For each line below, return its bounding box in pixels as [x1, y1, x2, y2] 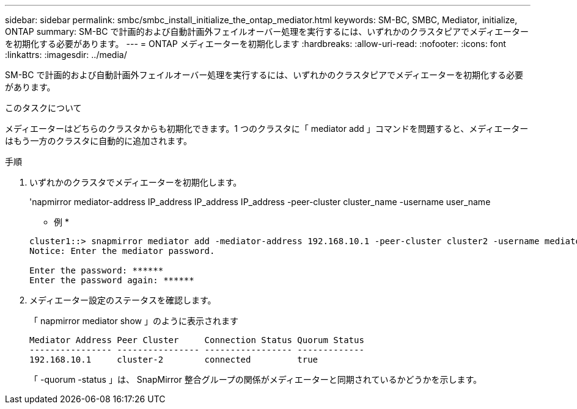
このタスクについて [5, 103, 82, 113]
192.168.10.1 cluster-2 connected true [29, 355, 318, 364]
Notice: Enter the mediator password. [29, 246, 215, 256]
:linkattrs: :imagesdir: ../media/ [5, 49, 127, 60]
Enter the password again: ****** [29, 275, 194, 285]
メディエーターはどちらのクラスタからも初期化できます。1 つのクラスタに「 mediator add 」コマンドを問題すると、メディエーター [5, 123, 529, 134]
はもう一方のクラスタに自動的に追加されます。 [5, 136, 192, 146]
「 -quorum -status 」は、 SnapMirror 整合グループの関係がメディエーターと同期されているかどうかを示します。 [29, 374, 482, 385]
